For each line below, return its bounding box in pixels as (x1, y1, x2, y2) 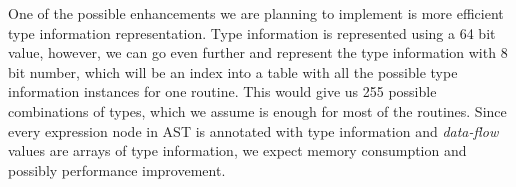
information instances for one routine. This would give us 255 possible (8, 81, 437, 102)
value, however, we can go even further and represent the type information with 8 (8, 42, 508, 63)
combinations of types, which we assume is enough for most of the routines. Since (8, 100, 507, 121)
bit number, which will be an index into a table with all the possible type (8, 61, 458, 82)
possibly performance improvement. (8, 159, 226, 180)
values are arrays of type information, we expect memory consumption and (8, 140, 467, 161)
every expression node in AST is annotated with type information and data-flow (8, 120, 499, 141)
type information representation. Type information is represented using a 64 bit (8, 22, 496, 43)
